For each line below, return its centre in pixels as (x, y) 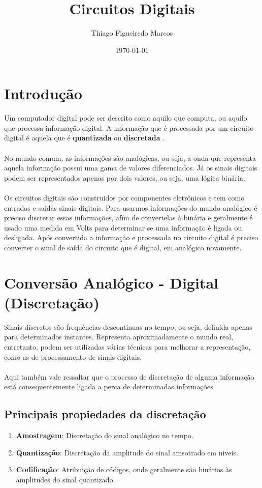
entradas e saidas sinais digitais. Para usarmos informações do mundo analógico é (131, 207)
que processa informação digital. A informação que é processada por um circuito (129, 127)
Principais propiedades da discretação (105, 414)
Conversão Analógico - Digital (111, 282)
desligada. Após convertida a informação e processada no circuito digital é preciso (131, 237)
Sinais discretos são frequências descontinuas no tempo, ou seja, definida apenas (128, 326)
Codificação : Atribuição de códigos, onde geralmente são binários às (124, 469)
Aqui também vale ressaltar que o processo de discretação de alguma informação (129, 376)
